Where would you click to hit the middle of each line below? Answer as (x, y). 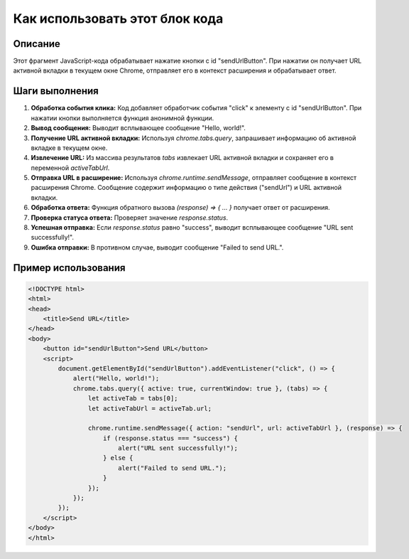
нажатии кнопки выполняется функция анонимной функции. (122, 118)
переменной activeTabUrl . (70, 168)
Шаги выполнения (56, 91)
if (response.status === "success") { (170, 438)
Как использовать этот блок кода (118, 18)
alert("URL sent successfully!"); (178, 448)
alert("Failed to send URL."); (172, 468)
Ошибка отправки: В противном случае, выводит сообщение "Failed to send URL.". (157, 247)
